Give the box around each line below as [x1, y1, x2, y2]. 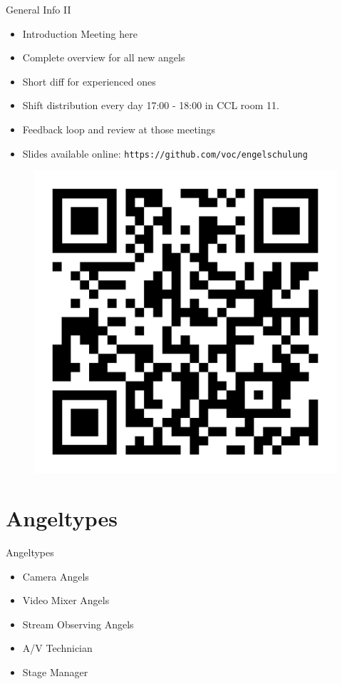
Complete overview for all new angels [22, 50, 185, 65]
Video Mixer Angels [22, 593, 110, 608]
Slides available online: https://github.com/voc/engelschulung [22, 146, 308, 160]
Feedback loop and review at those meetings [22, 121, 216, 136]
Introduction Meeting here [22, 26, 138, 41]
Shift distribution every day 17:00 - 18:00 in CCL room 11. [22, 98, 279, 113]
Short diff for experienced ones [22, 73, 156, 88]
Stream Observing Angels [22, 616, 134, 631]
